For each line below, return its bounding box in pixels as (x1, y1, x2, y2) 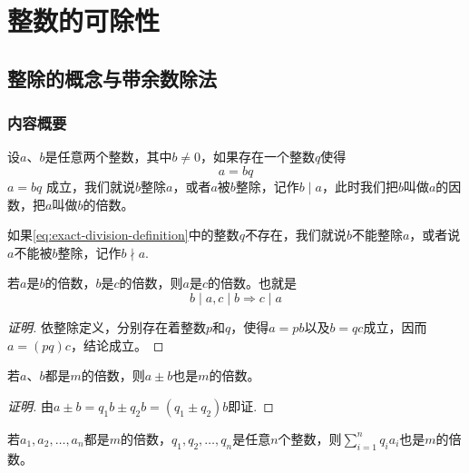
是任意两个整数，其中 (44, 147, 172, 166)
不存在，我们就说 (244, 225, 347, 244)
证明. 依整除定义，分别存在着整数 (7, 317, 206, 336)
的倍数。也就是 (207, 273, 297, 292)
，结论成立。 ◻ (70, 335, 164, 354)
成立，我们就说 (45, 176, 135, 195)
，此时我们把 (321, 176, 398, 195)
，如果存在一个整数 (200, 147, 316, 166)
